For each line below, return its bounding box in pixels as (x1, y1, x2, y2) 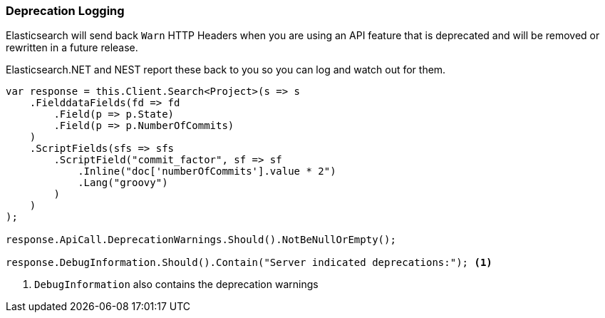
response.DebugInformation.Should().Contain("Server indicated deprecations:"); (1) (6, 257, 492, 269)
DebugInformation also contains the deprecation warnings (34, 278, 319, 291)
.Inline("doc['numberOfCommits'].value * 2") (78, 165, 336, 178)
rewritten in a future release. (6, 41, 138, 54)
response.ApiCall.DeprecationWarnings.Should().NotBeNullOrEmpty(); (6, 234, 396, 246)
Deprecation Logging (6, 4, 125, 18)
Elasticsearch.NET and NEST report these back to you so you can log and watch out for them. (6, 63, 446, 76)
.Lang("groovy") (78, 177, 168, 189)
